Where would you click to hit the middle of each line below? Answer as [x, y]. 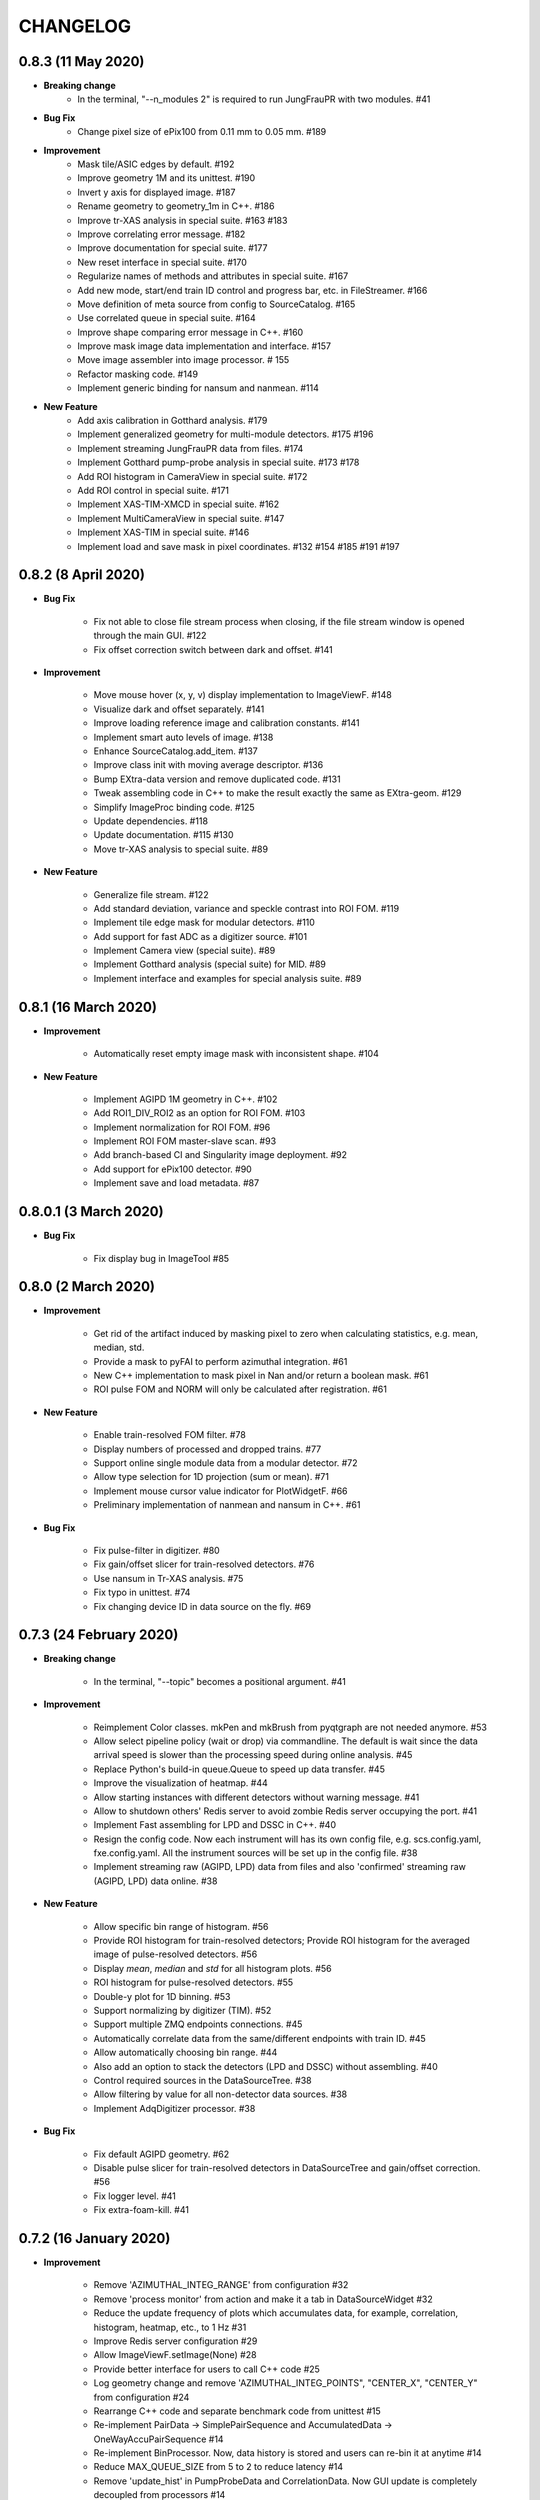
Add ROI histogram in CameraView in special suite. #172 [192, 476]
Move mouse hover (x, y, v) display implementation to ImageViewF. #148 [242, 695]
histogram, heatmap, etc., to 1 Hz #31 [170, 2327]
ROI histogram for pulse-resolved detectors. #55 [193, 1982]
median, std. [119, 1347]
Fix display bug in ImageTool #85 [161, 1258]
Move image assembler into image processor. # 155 [183, 360]
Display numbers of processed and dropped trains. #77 [207, 1449]
